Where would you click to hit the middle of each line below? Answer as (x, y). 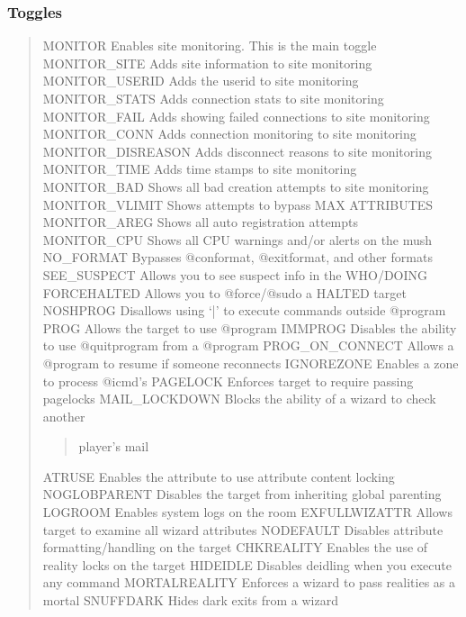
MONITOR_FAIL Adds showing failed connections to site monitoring (236, 116)
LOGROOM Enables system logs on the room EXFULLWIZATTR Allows (247, 512)
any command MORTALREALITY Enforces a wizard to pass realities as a (249, 582)
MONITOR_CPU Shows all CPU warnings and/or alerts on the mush (237, 239)
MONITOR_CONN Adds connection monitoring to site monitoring (229, 134)
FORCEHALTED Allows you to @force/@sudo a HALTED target (224, 292)
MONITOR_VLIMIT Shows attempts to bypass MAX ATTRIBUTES (238, 204)
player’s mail (114, 446)
